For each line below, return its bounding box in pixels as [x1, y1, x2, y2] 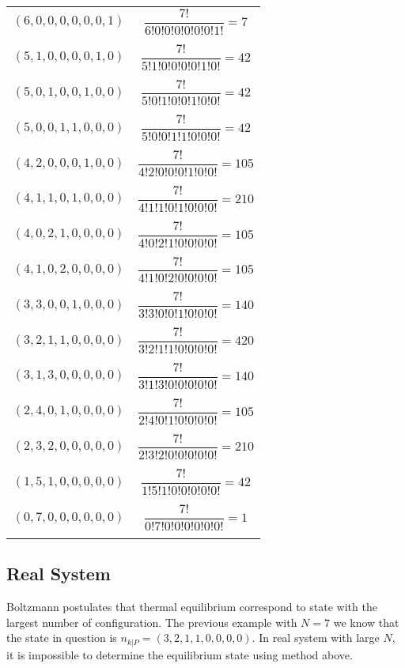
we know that [333, 613, 399, 630]
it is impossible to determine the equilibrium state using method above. [6, 646, 353, 662]
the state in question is [6, 629, 117, 646]
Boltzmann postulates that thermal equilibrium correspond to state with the [6, 598, 377, 615]
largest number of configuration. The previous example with [6, 613, 297, 630]
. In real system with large [252, 629, 380, 646]
